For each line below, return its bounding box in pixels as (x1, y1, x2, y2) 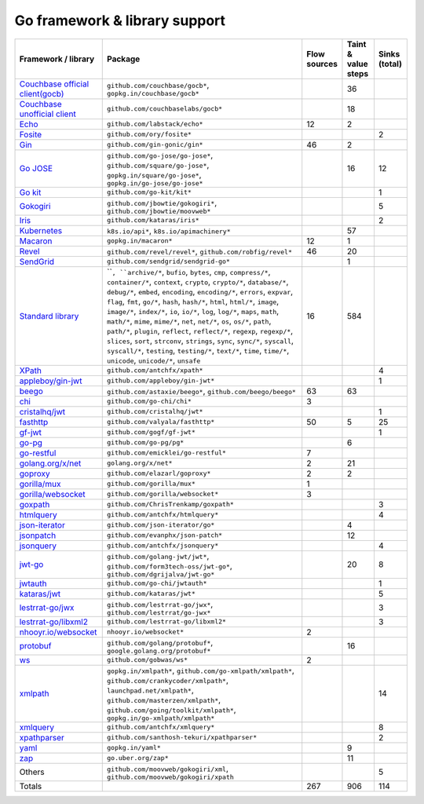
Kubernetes (19, 225, 63, 236)
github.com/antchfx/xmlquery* (107, 723, 215, 732)
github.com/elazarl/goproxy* (107, 470, 211, 478)
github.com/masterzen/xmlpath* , (107, 694, 221, 705)
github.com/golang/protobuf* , (107, 637, 214, 648)
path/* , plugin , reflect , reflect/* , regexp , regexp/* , (107, 325, 294, 336)
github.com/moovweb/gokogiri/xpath (107, 773, 235, 781)
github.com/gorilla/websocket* (107, 490, 219, 499)
